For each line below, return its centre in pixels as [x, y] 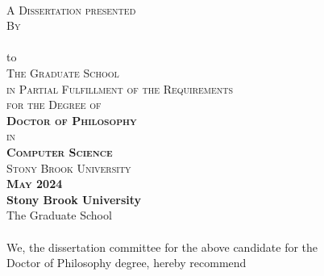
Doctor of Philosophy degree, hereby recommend [127, 263]
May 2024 [35, 184]
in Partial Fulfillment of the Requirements [120, 88]
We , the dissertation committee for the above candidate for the [162, 247]
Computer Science [60, 151]
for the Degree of [54, 105]
